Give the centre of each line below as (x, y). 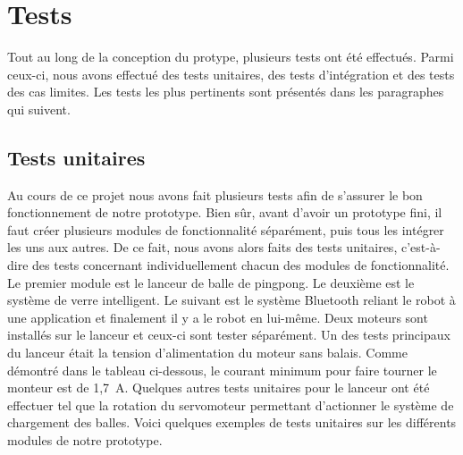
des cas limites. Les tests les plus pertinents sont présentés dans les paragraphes (226, 92)
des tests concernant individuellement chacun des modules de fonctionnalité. (241, 265)
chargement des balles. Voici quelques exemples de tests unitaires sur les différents (232, 422)
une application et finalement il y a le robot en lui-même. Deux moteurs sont (218, 317)
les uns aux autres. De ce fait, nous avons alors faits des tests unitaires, (202, 247)
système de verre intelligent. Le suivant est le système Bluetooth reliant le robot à (231, 300)
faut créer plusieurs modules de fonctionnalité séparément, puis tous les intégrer (226, 229)
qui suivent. (39, 109)
